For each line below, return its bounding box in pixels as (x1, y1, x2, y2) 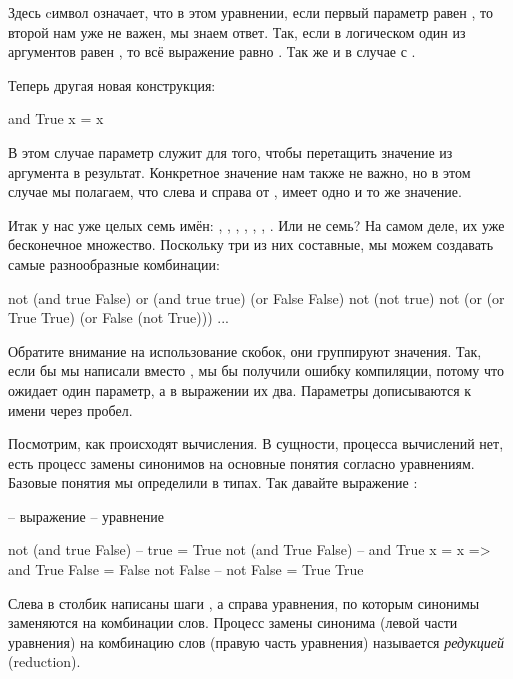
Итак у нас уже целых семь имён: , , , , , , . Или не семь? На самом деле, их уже (8, 214, 505, 235)
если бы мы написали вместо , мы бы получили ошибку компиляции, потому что (8, 360, 504, 381)
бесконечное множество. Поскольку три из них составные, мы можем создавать (8, 234, 494, 255)
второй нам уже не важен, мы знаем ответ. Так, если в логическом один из (8, 21, 466, 42)
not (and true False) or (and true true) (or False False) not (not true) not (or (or (8, 287, 505, 308)
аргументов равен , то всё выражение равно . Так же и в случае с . (8, 41, 416, 62)
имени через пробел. (8, 399, 133, 420)
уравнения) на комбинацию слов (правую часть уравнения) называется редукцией (8, 631, 504, 652)
